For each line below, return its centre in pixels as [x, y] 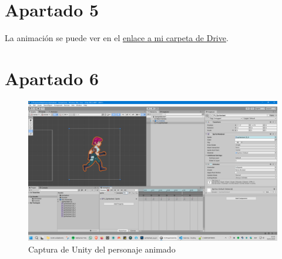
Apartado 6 [52, 78]
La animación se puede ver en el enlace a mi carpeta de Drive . [117, 38]
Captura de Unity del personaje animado [102, 249]
